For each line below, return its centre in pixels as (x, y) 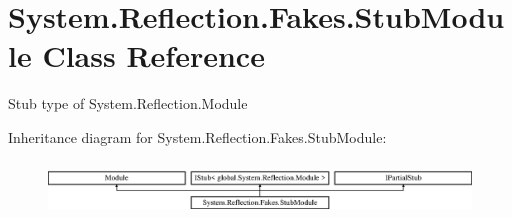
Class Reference (153, 55)
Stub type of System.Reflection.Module (128, 103)
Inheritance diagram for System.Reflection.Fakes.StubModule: (197, 136)
